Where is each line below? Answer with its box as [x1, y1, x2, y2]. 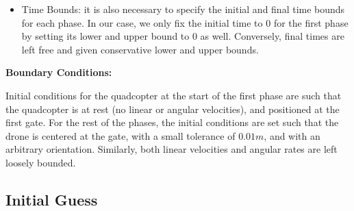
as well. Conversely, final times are [200, 29, 344, 43]
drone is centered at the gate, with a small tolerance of [5, 128, 236, 142]
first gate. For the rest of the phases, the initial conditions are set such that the [5, 115, 339, 129]
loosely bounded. [5, 155, 76, 169]
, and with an [264, 128, 320, 142]
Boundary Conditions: [5, 65, 112, 79]
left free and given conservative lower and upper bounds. [21, 42, 259, 56]
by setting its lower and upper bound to [21, 29, 190, 43]
